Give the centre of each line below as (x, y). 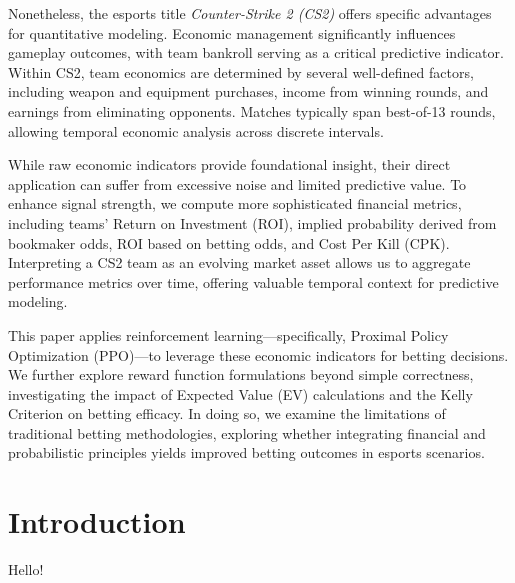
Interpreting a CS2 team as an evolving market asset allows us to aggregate (239, 262)
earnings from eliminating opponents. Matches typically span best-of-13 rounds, (252, 110)
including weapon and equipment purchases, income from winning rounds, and (248, 91)
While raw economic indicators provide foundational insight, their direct (229, 164)
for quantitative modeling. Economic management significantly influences (232, 32)
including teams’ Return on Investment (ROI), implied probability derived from (252, 222)
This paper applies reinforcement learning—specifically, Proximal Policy (228, 334)
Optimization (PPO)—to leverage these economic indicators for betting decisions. (258, 354)
